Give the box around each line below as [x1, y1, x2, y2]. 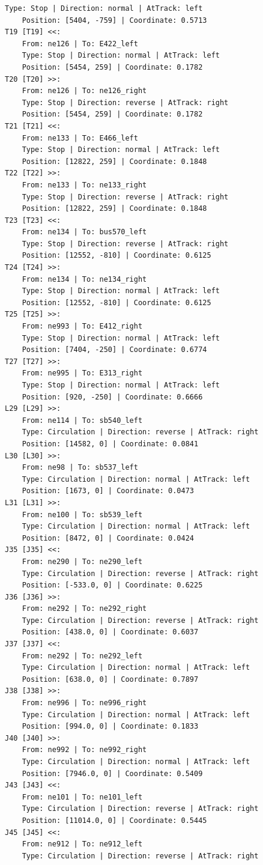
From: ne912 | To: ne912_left [22, 840, 143, 849]
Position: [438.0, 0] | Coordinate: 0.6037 [22, 628, 199, 637]
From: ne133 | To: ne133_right [22, 180, 147, 189]
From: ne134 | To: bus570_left [22, 228, 147, 237]
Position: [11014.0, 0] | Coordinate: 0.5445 [22, 816, 207, 825]
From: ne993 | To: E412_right [22, 322, 143, 331]
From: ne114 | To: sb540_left [22, 416, 143, 425]
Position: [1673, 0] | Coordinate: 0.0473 [22, 487, 194, 496]
